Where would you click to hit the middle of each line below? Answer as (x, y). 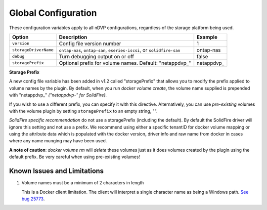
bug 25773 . (33, 199)
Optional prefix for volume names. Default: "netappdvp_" (125, 63)
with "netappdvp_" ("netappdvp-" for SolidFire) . (58, 95)
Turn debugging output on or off (97, 56)
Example (207, 37)
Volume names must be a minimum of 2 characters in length (83, 183)
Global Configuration (53, 13)
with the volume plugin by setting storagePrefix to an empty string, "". (83, 111)
